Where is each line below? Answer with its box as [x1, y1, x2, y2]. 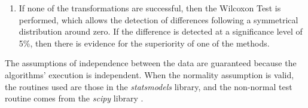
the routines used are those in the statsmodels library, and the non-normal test [5, 80, 292, 92]
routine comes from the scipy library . [5, 92, 144, 104]
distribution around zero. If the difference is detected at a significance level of [19, 25, 303, 38]
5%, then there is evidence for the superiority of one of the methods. [19, 36, 270, 49]
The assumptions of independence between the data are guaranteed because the [5, 57, 297, 69]
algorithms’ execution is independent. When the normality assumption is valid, [5, 68, 294, 81]
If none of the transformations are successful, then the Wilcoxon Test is [19, 2, 281, 14]
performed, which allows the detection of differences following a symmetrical [19, 13, 298, 26]
